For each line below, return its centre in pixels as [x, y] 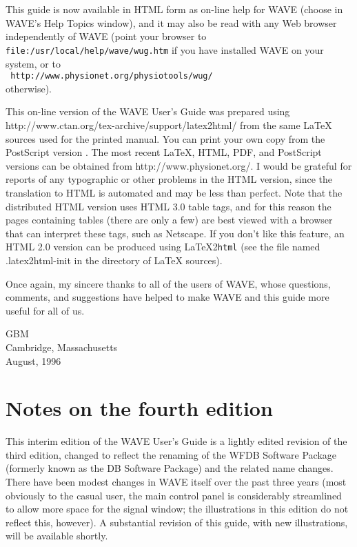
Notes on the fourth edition [139, 408]
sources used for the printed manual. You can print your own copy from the [165, 138]
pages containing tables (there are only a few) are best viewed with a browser [169, 220]
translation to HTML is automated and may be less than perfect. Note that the [174, 192]
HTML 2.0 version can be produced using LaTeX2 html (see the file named [163, 247]
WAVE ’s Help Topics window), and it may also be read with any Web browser [171, 22]
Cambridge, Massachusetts [62, 347]
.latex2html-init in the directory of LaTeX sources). [114, 260]
